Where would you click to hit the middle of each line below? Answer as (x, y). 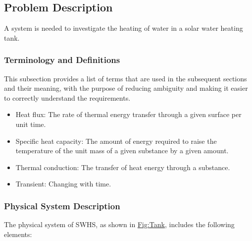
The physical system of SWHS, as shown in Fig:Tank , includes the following (119, 224)
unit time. (31, 124)
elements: (18, 234)
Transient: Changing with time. (63, 184)
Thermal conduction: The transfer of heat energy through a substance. (123, 167)
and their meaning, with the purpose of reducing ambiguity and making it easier (126, 88)
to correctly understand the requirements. (67, 97)
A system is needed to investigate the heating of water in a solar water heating (124, 28)
